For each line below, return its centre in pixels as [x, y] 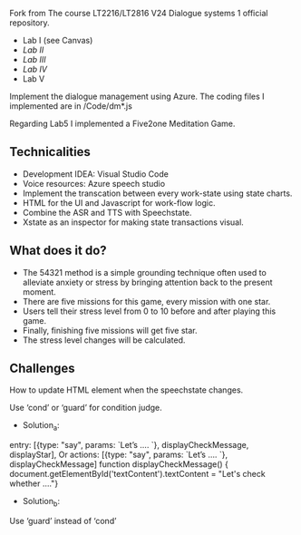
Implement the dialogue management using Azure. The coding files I [137, 96]
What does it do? [58, 251]
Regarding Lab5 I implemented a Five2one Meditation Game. [122, 123]
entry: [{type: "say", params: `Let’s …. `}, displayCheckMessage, [129, 445]
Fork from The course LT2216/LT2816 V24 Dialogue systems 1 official [139, 13]
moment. [39, 292]
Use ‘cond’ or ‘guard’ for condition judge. [86, 408]
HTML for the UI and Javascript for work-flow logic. [119, 202]
